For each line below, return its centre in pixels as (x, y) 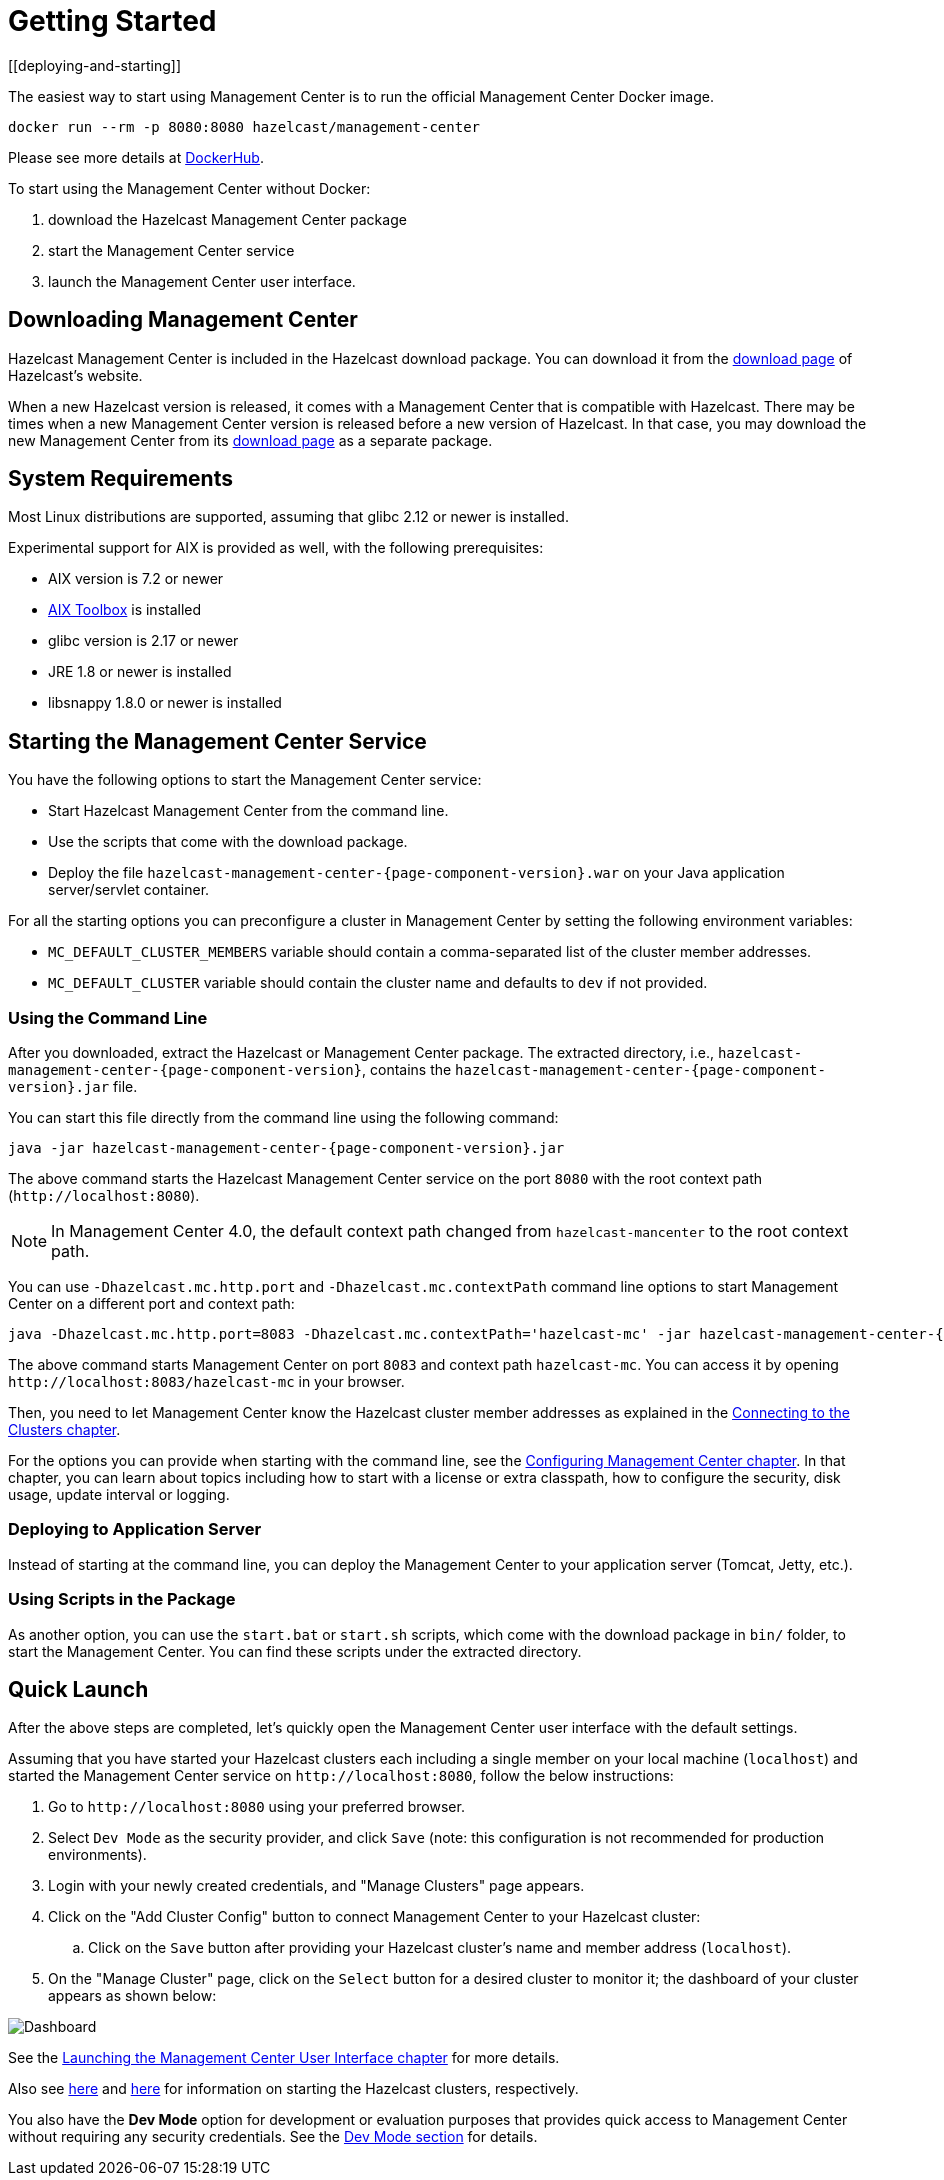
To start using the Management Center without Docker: (189, 188)
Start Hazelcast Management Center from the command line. (248, 811)
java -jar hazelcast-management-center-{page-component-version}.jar (286, 1148)
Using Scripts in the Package (122, 1599)
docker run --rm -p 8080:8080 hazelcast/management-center (244, 126)
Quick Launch (78, 1689)
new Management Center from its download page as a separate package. (250, 440)
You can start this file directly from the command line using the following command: (283, 1118)
